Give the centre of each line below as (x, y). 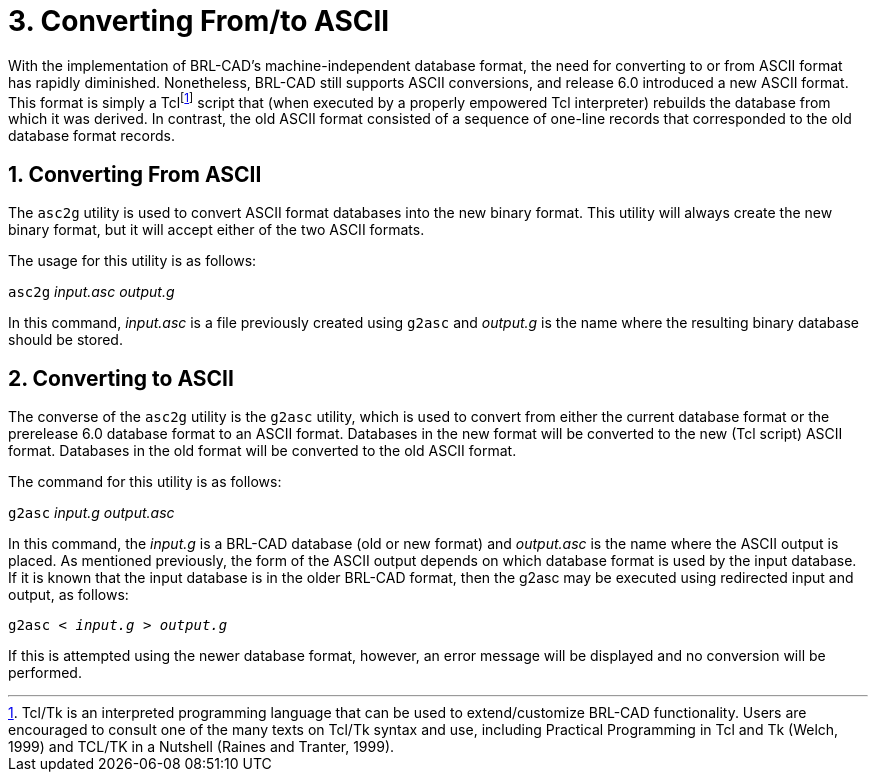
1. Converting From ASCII (135, 174)
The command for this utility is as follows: (145, 482)
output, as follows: (68, 595)
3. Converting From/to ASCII (199, 21)
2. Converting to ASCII (121, 378)
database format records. (91, 136)
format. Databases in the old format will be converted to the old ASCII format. (262, 451)
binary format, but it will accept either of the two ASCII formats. (216, 230)
